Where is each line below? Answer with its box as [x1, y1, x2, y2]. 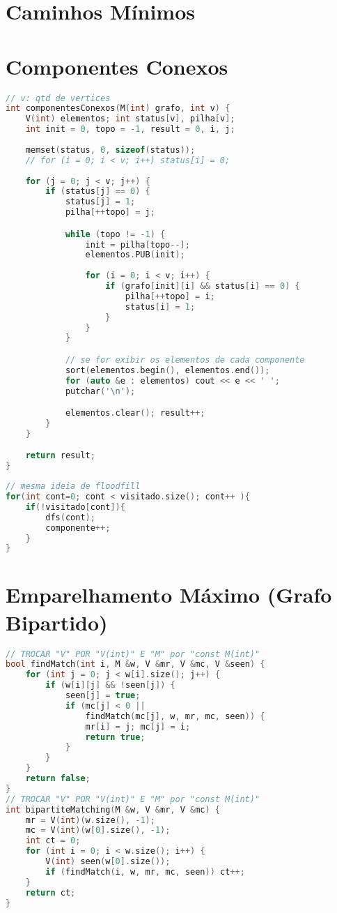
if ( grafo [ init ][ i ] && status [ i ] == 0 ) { [105, 281, 300, 292]
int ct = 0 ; [25, 836, 81, 846]
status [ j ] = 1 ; [65, 197, 136, 207]
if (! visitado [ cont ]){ [25, 501, 125, 512]
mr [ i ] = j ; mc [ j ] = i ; [85, 721, 191, 732]
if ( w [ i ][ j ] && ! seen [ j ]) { [45, 680, 175, 691]
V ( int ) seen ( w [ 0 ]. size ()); [45, 857, 171, 867]
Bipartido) [6, 608, 108, 636]
